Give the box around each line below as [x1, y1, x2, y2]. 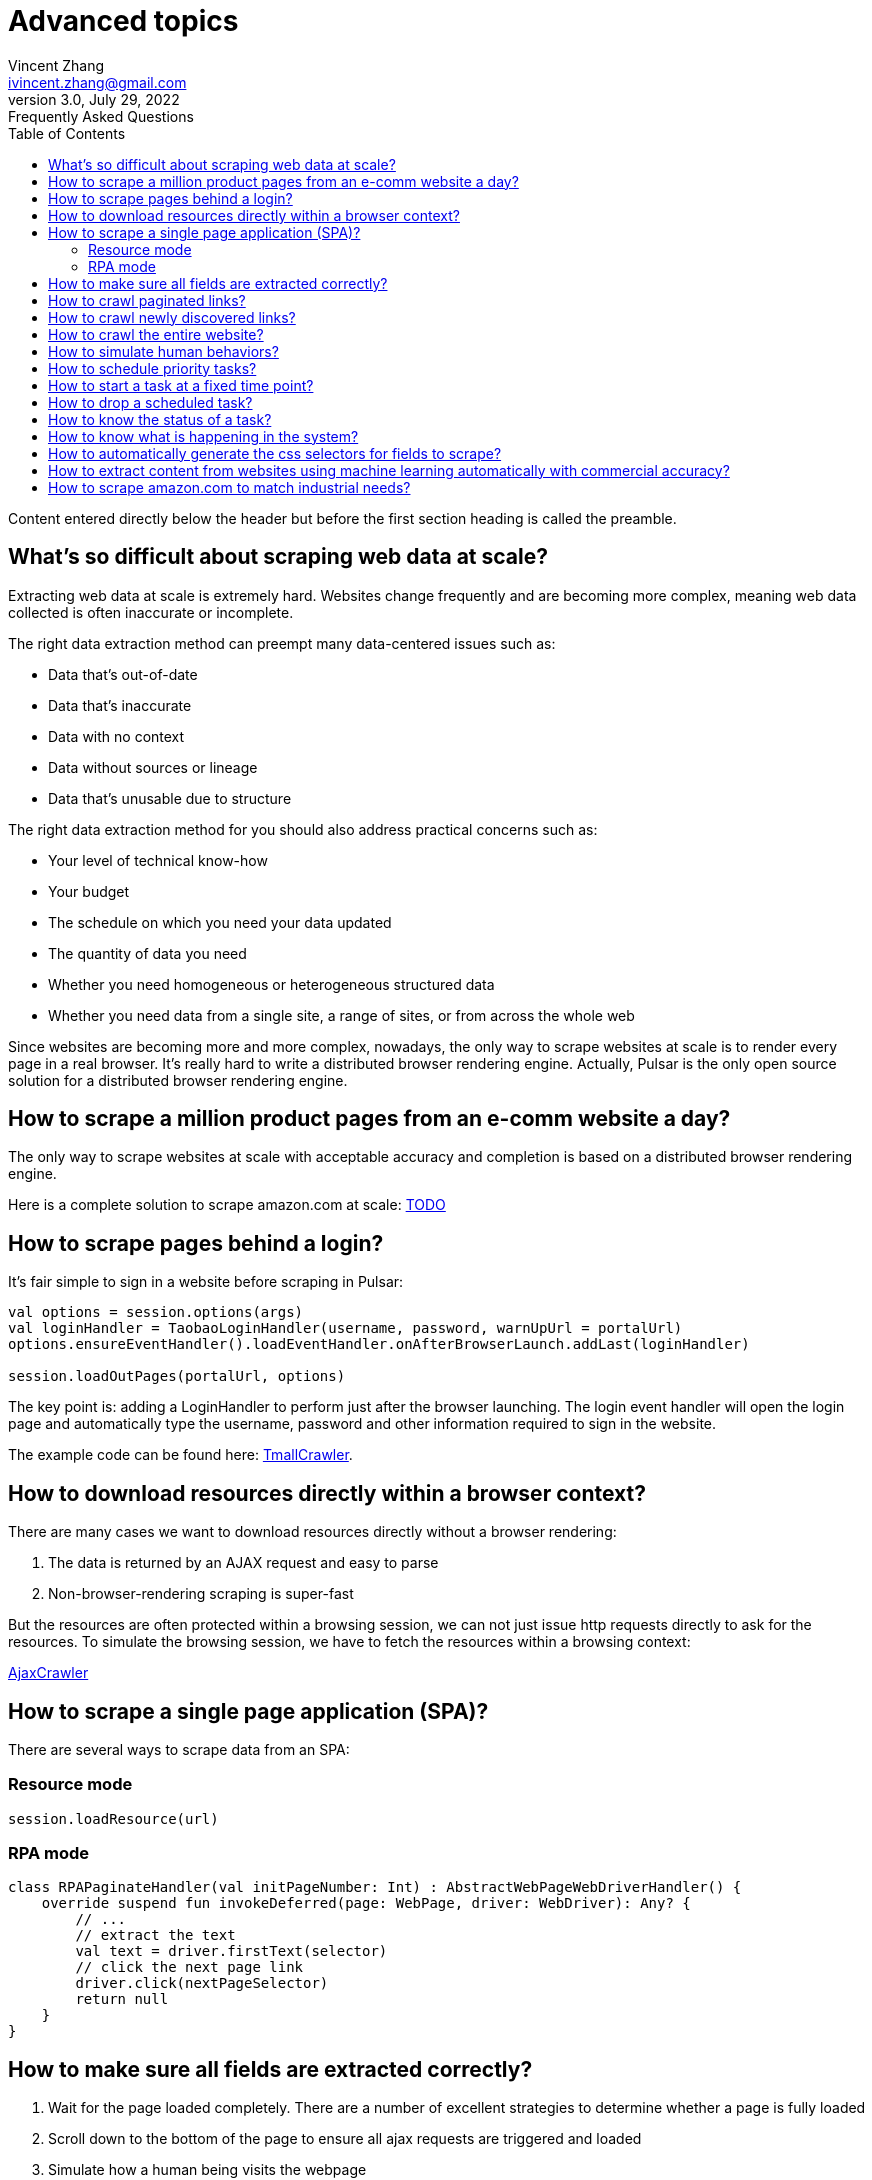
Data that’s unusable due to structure [48, 789, 292, 807]
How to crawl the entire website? [48, 325, 264, 343]
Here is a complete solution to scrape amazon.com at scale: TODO [8, 1196, 446, 1214]
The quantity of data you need [48, 944, 247, 962]
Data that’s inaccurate [48, 696, 192, 714]
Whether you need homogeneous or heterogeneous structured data [48, 975, 495, 993]
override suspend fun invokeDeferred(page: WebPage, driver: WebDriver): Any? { [41, 1895, 691, 1912]
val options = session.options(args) [8, 1304, 304, 1321]
